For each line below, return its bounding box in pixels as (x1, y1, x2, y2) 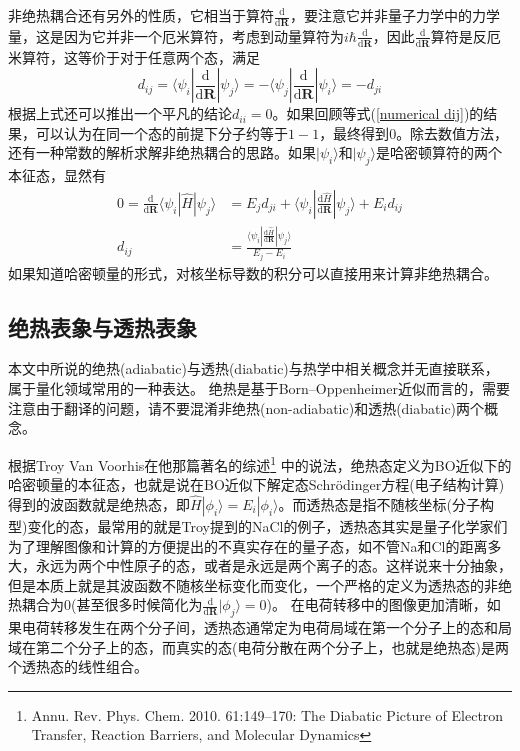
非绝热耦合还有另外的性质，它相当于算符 (8, 5, 274, 25)
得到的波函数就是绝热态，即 (8, 493, 190, 514)
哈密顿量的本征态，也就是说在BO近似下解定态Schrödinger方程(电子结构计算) (8, 474, 505, 495)
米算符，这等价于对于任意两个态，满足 (8, 46, 260, 67)
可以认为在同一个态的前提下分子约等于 (35, 122, 288, 143)
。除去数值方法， (396, 122, 509, 143)
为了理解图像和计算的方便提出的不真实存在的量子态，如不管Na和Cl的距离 (8, 535, 488, 556)
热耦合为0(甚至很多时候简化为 (8, 594, 203, 615)
